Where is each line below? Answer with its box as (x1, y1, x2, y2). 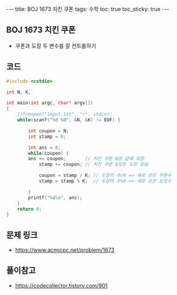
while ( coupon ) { (28, 150, 69, 156)
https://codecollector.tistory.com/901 (15, 282, 108, 289)
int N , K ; (6, 89, 32, 95)
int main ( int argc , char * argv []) (6, 100, 94, 106)
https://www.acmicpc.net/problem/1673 (15, 246, 115, 254)
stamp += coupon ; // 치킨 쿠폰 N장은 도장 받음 (38, 161, 149, 168)
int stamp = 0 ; (28, 134, 67, 140)
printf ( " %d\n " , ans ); (28, 194, 83, 201)
